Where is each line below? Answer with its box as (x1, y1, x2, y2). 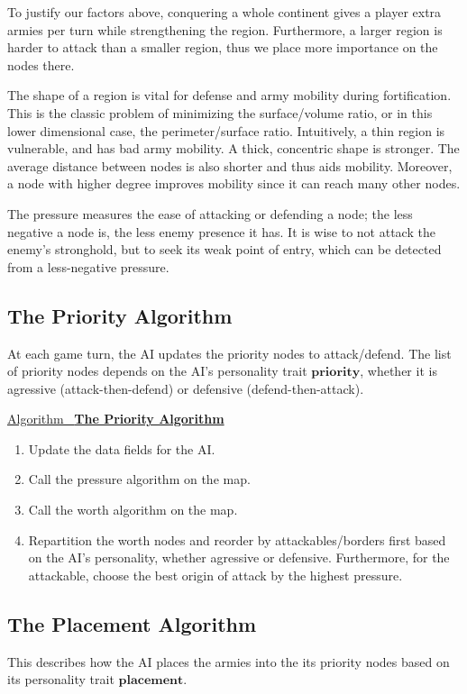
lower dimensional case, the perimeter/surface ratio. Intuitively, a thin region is (7, 121, 445, 140)
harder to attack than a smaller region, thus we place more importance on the (7, 38, 438, 57)
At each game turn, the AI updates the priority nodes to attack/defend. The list (7, 343, 452, 362)
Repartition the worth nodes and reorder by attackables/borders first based (28, 530, 446, 549)
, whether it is (360, 361, 437, 380)
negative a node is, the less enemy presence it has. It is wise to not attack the (7, 222, 435, 241)
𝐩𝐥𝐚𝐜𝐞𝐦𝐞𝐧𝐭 (118, 674, 184, 688)
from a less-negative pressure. (7, 257, 169, 276)
